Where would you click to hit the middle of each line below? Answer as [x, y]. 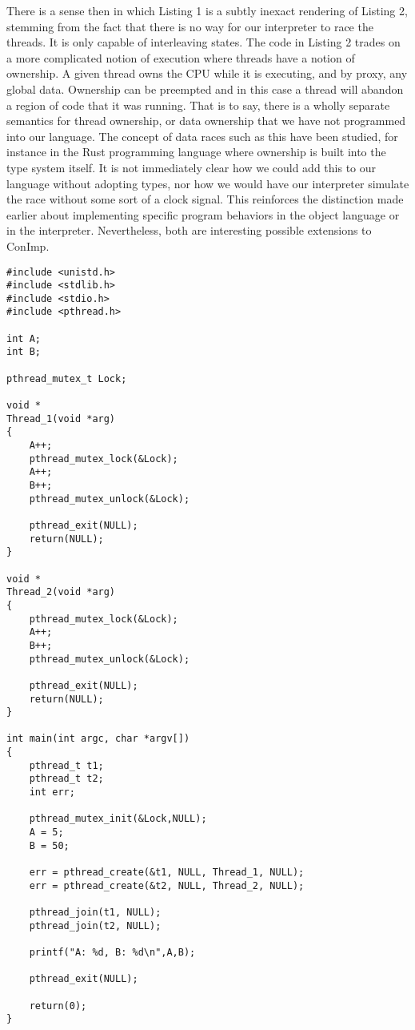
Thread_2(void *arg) [61, 592]
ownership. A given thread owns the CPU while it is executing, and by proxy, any [207, 73]
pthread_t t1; [66, 765]
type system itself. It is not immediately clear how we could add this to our [192, 167]
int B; [24, 352]
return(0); [58, 1006]
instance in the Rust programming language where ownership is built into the [196, 152]
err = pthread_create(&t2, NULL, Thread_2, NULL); [167, 885]
